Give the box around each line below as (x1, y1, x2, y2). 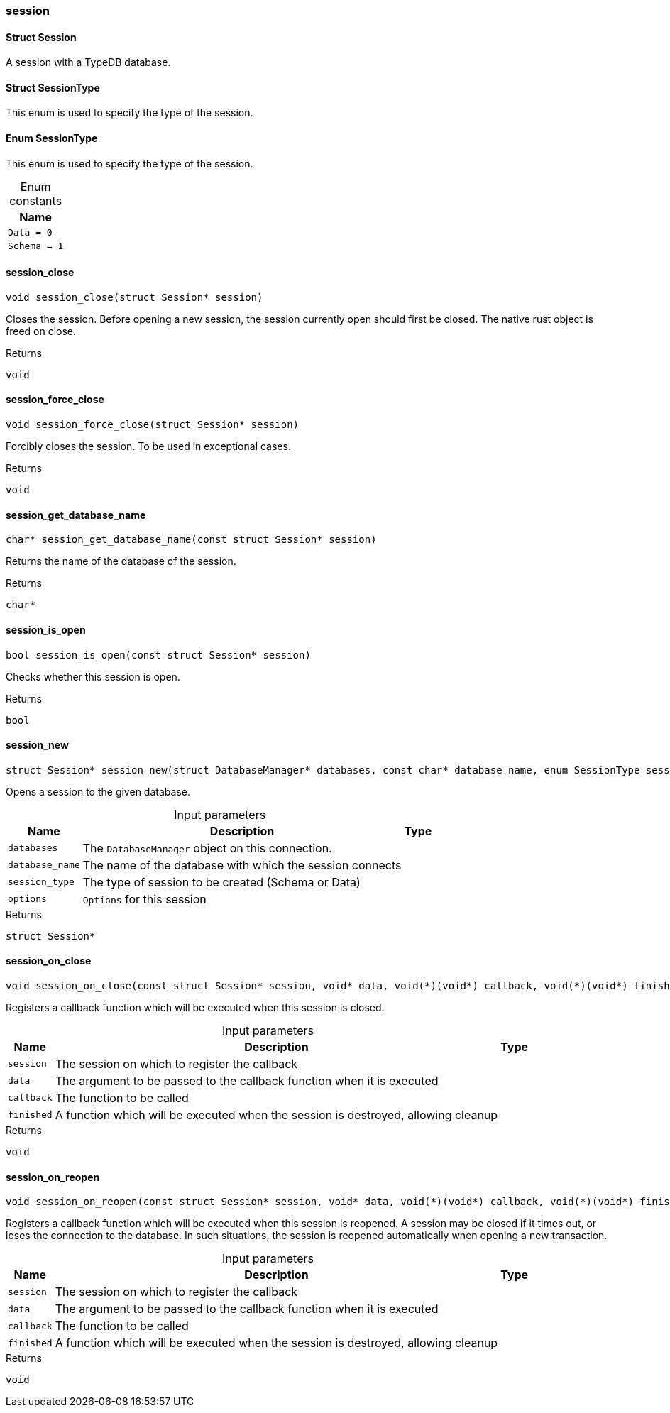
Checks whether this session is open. (6, 670, 180, 683)
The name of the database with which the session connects (82, 857, 402, 872)
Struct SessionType (6, 81, 100, 94)
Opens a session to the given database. (6, 785, 190, 798)
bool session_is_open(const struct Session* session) (6, 649, 311, 661)
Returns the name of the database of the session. (6, 555, 236, 568)
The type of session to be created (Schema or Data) (82, 874, 361, 889)
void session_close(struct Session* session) (6, 291, 263, 303)
